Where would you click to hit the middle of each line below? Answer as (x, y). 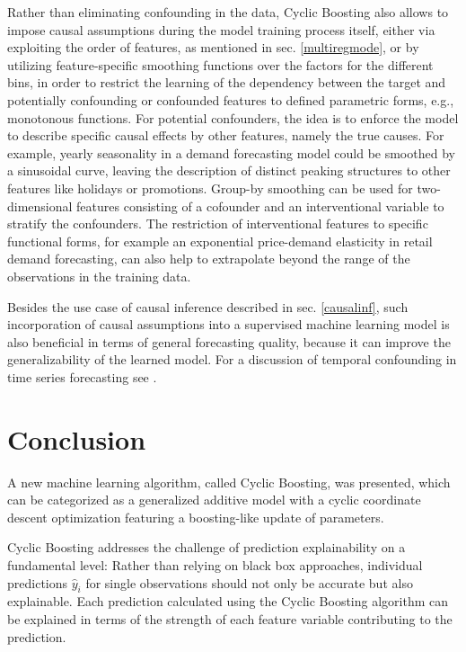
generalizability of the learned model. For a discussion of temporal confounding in (232, 359)
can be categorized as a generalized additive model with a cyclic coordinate (214, 500)
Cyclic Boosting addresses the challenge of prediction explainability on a (207, 547)
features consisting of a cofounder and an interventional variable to (260, 205)
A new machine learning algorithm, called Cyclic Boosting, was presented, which (229, 482)
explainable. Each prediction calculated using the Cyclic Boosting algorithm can (228, 601)
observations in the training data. (99, 276)
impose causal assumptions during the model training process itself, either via (221, 29)
